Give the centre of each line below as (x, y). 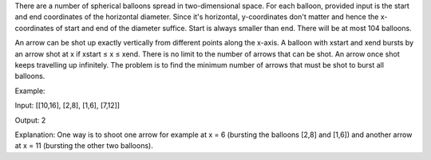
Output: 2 (30, 120)
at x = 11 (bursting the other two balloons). (84, 146)
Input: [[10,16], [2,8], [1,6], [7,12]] (67, 105)
